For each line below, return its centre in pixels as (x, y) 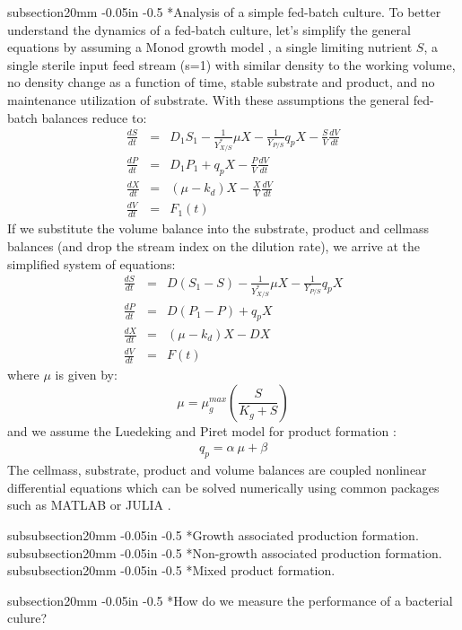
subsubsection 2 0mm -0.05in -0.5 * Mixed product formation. (171, 570)
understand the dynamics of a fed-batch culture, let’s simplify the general (209, 29)
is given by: (86, 375)
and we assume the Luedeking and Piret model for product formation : (202, 430)
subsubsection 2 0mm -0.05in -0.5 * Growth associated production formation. (213, 535)
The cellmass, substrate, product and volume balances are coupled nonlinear (217, 470)
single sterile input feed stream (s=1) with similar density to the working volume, (231, 64)
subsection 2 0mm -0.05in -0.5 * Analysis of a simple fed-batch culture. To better (224, 12)
